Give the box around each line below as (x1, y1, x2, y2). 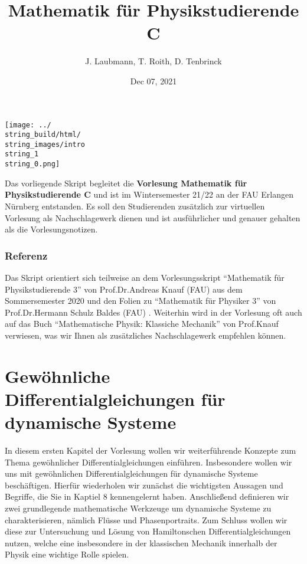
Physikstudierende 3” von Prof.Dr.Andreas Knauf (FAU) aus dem (5, 283, 243, 295)
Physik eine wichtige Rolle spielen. (5, 548, 129, 560)
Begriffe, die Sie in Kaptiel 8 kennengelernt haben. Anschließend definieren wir (5, 490, 289, 503)
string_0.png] (5, 160, 60, 169)
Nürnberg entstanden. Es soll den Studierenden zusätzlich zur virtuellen (5, 199, 265, 212)
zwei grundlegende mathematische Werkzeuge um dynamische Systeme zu (5, 502, 272, 514)
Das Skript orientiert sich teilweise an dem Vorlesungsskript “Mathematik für (5, 271, 285, 283)
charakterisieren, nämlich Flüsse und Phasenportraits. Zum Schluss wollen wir (5, 513, 288, 526)
